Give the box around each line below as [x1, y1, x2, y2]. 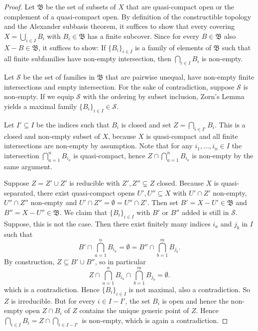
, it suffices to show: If [38, 42, 106, 52]
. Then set [147, 197, 178, 208]
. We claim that [59, 207, 108, 217]
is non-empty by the [192, 150, 254, 160]
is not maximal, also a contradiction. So [129, 284, 251, 294]
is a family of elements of [134, 42, 211, 52]
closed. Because [156, 178, 204, 188]
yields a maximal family [4, 101, 77, 111]
